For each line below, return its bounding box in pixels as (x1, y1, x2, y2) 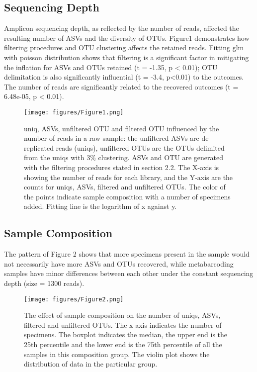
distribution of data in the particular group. (24, 359, 158, 369)
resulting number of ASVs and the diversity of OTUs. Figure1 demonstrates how (4, 32, 250, 43)
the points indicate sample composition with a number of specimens (24, 191, 231, 201)
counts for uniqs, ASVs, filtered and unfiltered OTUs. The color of (24, 182, 226, 192)
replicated (24, 142, 54, 153)
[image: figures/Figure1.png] (24, 108, 124, 116)
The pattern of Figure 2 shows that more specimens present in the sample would (4, 249, 250, 259)
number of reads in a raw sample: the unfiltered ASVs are (24, 133, 199, 143)
